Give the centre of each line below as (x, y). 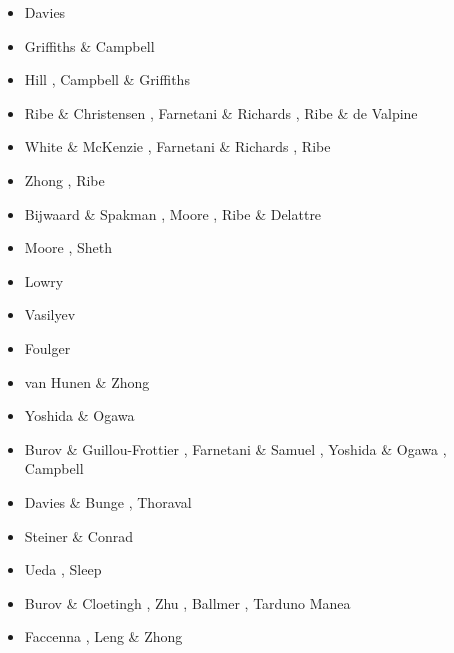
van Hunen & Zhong (87, 381)
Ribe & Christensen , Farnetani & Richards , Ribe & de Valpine (221, 112)
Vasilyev (50, 314)
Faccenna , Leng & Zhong (103, 636)
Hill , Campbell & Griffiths (107, 79)
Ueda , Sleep (63, 569)
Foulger (47, 347)
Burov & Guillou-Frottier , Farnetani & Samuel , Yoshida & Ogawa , (235, 448)
